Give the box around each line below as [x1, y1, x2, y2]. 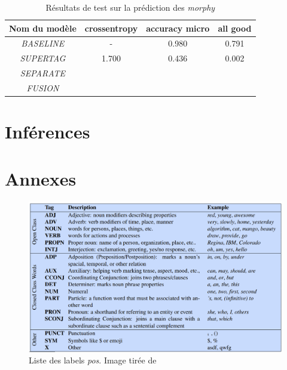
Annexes [5, 166, 77, 190]
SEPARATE [20, 67, 65, 79]
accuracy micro [146, 21, 210, 34]
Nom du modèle [9, 21, 77, 34]
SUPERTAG [20, 52, 66, 64]
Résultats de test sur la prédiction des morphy [45, 1, 215, 13]
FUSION [26, 81, 59, 94]
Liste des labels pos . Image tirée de [29, 354, 157, 366]
